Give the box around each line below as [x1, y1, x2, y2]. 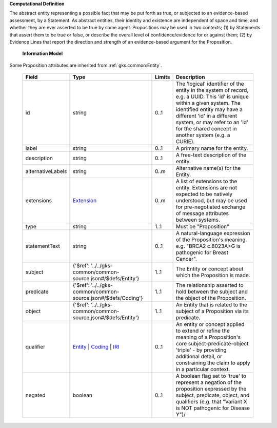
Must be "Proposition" [175, 223, 229, 230]
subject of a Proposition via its [175, 308, 249, 315]
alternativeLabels [25, 168, 67, 175]
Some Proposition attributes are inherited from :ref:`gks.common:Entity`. [9, 62, 163, 68]
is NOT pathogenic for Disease [175, 404, 250, 412]
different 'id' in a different [175, 112, 238, 120]
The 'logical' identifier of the [175, 80, 244, 87]
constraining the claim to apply [175, 359, 251, 366]
